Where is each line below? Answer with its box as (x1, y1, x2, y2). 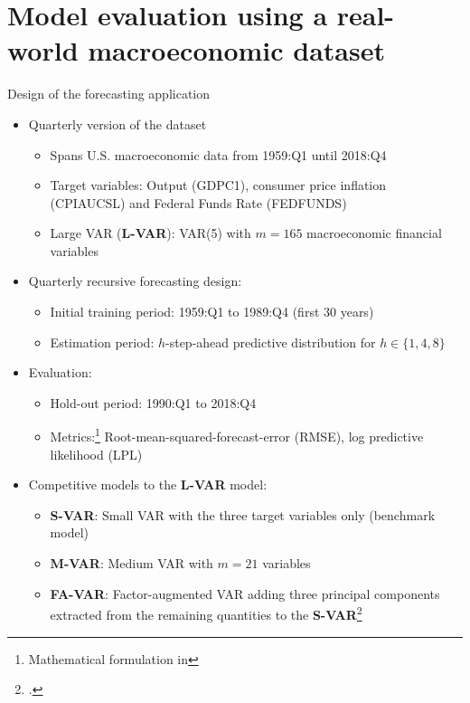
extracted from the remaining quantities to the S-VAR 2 (50, 603, 362, 623)
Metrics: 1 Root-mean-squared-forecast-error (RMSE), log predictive (50, 424, 424, 446)
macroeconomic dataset (88, 32, 385, 69)
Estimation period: (50, 332, 155, 351)
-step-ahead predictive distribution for (165, 332, 376, 351)
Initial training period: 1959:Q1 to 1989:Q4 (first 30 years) (50, 302, 374, 321)
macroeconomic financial (306, 223, 442, 242)
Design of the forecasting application (7, 84, 211, 103)
